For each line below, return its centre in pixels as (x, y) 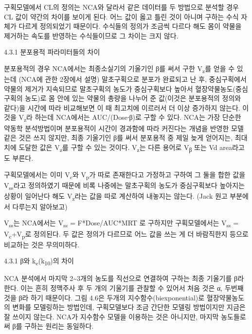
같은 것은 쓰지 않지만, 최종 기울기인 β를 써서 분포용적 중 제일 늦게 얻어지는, (118, 138)
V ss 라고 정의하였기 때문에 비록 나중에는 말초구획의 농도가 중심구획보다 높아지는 (124, 186)
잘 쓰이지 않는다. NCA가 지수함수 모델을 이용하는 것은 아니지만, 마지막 (111, 316)
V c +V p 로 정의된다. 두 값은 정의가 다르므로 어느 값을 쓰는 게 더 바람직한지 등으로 (126, 234)
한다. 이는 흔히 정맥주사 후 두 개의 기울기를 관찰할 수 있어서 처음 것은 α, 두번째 (124, 288)
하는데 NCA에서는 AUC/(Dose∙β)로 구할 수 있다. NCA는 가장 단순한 (138, 117)
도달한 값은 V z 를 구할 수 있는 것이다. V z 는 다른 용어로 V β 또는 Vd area (125, 148)
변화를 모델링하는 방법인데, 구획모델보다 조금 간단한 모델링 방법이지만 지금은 (129, 307)
